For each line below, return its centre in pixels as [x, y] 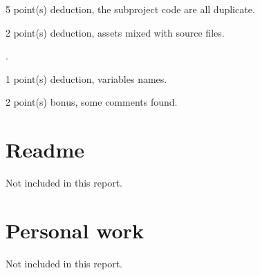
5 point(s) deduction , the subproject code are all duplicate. [130, 9]
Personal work [75, 230]
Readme [45, 150]
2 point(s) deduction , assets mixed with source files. [115, 32]
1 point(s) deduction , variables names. [86, 78]
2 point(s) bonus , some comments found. [92, 102]
